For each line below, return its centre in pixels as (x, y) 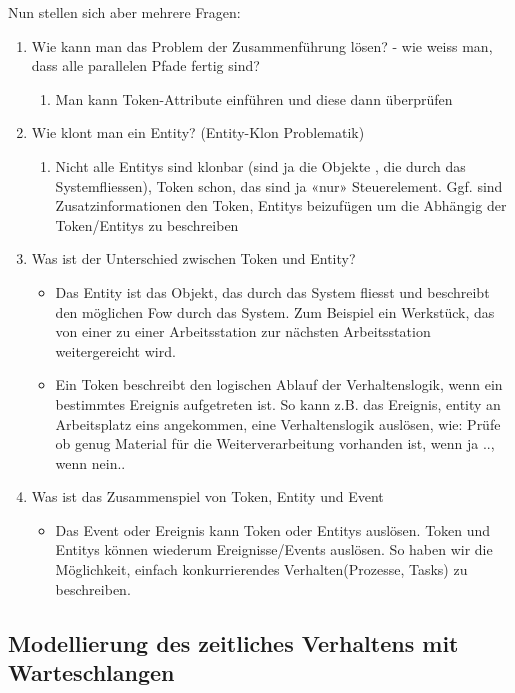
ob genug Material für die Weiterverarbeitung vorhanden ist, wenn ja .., (275, 443)
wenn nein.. (90, 462)
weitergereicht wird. (115, 350)
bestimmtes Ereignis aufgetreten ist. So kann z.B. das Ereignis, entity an (278, 403)
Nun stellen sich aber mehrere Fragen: (124, 12)
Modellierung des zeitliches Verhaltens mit (233, 642)
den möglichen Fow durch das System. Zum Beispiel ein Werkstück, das (275, 311)
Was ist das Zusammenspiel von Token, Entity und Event (207, 496)
